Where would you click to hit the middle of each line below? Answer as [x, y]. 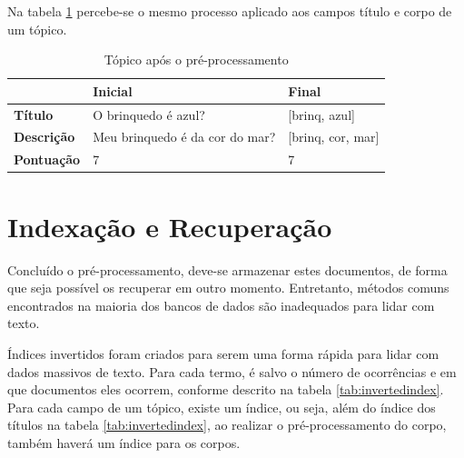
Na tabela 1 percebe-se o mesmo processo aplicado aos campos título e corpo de [230, 11]
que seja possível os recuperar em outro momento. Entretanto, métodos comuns [228, 288]
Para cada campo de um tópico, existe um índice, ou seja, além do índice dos [222, 407]
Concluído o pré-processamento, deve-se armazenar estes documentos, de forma [227, 269]
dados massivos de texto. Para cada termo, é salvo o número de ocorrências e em [232, 371]
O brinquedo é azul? [149, 114]
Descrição [44, 137]
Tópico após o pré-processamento [196, 60]
